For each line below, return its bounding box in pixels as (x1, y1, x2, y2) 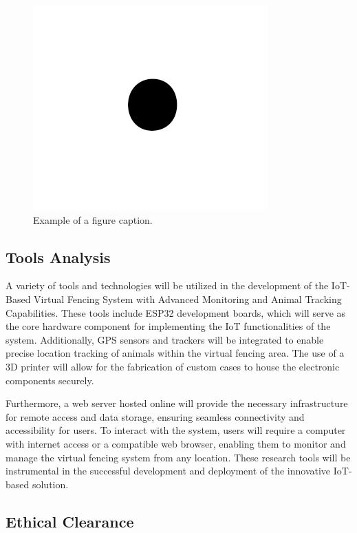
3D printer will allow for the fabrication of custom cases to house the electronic (6, 359, 340, 373)
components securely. (6, 373, 94, 387)
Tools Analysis (6, 246, 111, 267)
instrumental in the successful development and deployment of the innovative (6, 463, 331, 478)
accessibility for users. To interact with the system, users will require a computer (6, 423, 346, 437)
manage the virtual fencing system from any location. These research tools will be (6, 450, 351, 464)
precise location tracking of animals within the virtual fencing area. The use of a (6, 346, 345, 360)
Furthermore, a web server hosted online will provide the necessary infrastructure (6, 396, 348, 410)
